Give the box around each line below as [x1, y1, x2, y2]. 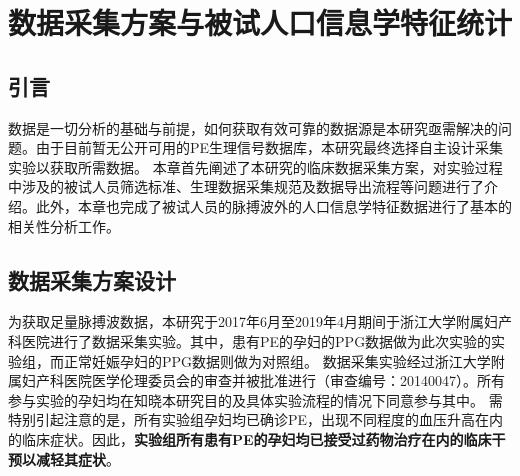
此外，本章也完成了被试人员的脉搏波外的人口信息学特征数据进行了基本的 [35, 195, 512, 216]
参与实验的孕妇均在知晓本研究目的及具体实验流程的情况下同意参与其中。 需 [8, 389, 503, 410]
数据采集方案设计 [8, 264, 176, 295]
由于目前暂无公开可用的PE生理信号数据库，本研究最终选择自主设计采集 [35, 137, 504, 158]
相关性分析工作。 [8, 215, 120, 236]
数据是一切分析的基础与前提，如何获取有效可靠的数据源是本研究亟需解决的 [8, 117, 498, 138]
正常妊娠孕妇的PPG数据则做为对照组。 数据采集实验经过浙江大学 [63, 350, 491, 371]
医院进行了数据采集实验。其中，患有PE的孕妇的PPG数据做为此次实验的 [21, 330, 492, 351]
